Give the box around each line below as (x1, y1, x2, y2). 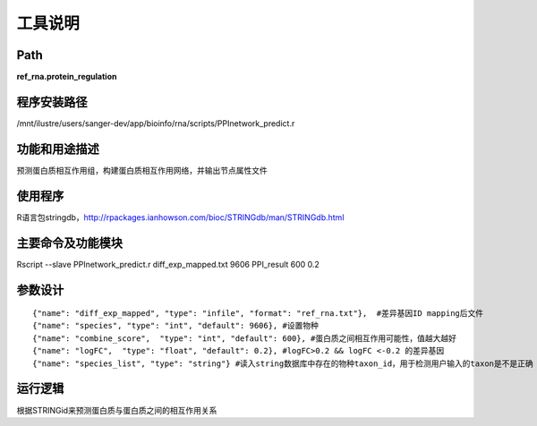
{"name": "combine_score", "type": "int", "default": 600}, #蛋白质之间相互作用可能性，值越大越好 (32, 333, 456, 344)
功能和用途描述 (16, 141, 99, 157)
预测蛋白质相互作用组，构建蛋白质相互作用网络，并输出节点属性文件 (16, 165, 268, 175)
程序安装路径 (16, 94, 88, 109)
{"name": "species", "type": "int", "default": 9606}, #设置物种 (32, 320, 320, 331)
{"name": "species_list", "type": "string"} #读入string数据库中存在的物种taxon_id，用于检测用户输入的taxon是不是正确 (32, 358, 534, 369)
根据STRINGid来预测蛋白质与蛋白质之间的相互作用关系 (16, 405, 217, 415)
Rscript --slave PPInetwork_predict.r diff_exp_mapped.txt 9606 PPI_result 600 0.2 (16, 259, 320, 269)
